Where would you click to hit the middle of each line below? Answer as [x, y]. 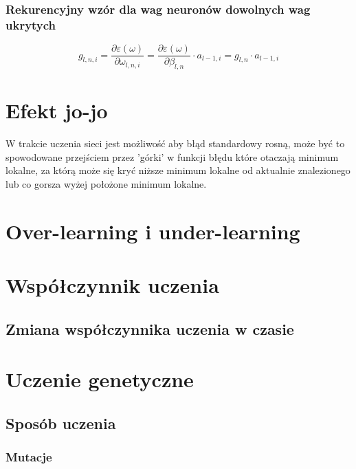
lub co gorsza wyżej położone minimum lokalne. [106, 183]
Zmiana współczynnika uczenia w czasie [150, 328]
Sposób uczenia [61, 423]
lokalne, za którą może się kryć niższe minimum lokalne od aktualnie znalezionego [178, 170]
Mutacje [29, 457]
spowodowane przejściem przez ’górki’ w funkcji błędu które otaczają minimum [172, 156]
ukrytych [31, 24]
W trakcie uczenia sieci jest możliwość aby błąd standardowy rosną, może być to [175, 143]
